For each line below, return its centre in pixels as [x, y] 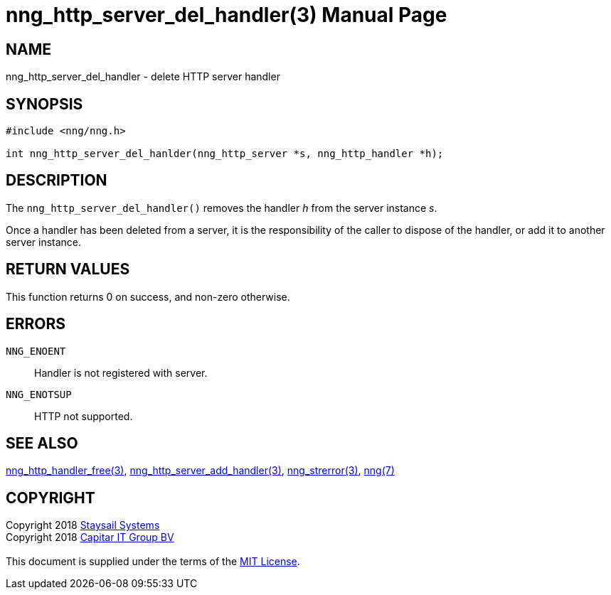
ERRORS [36, 324]
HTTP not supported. [84, 416]
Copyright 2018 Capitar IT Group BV [90, 537]
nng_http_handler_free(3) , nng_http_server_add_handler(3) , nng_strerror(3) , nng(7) [200, 471]
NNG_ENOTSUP [39, 394]
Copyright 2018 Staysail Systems [83, 525]
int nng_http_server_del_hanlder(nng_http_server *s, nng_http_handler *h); [225, 154]
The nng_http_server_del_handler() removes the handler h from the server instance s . [222, 208]
